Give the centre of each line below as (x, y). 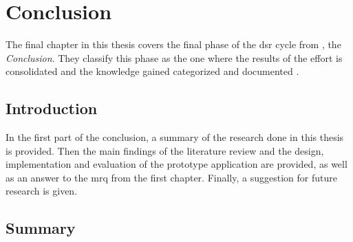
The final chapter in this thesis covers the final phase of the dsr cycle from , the (173, 44)
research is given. (42, 191)
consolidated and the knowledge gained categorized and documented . (152, 71)
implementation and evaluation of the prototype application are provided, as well (176, 164)
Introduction (52, 108)
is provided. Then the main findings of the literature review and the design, (165, 150)
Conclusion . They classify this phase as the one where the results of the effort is (174, 57)
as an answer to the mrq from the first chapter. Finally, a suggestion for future (171, 177)
